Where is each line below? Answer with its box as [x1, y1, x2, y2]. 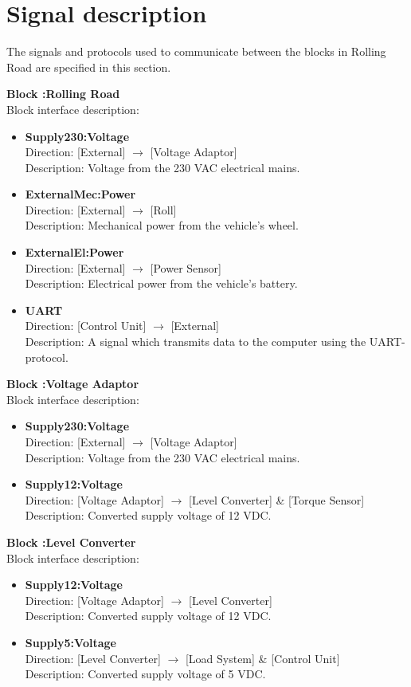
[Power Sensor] [150, 259, 221, 276]
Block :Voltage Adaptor [6, 375, 139, 392]
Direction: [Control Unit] [25, 317, 147, 334]
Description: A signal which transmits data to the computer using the [25, 333, 366, 350]
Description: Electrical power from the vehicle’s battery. [25, 275, 298, 292]
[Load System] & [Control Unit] [185, 650, 340, 666]
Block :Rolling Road [6, 85, 120, 102]
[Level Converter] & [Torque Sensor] [188, 491, 365, 508]
